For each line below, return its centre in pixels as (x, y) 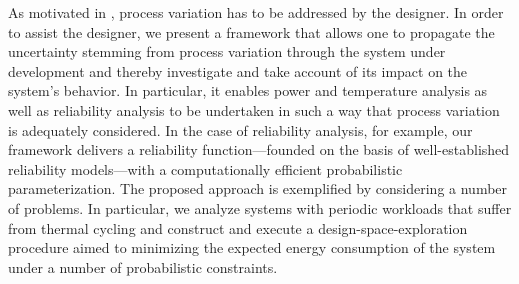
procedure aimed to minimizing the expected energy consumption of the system (252, 247)
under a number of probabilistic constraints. (143, 266)
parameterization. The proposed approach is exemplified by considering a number (258, 188)
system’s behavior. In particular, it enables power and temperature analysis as (248, 90)
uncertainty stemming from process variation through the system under (227, 51)
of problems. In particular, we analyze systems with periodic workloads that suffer (260, 207)
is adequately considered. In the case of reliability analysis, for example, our (240, 129)
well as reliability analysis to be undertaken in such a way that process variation (254, 109)
